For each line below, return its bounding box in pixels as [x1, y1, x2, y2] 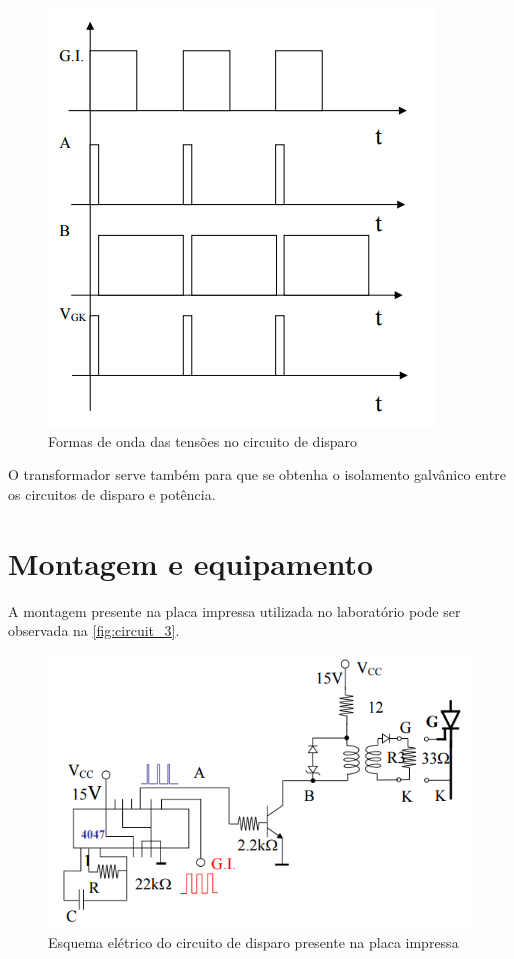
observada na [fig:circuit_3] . [8, 620, 180, 641]
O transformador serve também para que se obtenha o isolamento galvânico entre [8, 464, 506, 485]
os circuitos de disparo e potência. [8, 483, 216, 504]
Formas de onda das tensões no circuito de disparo [48, 430, 358, 451]
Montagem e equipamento [8, 542, 374, 583]
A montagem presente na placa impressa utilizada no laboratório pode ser [8, 600, 461, 621]
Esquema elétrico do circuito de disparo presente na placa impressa [48, 932, 459, 953]
